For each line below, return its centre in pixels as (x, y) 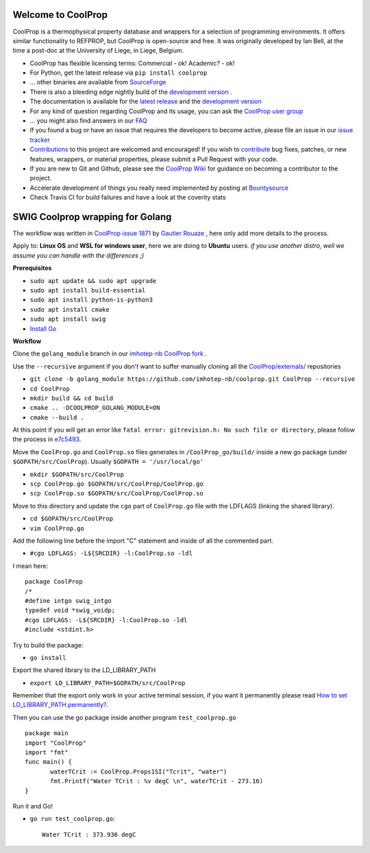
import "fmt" (47, 753)
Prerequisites (32, 268)
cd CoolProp (50, 388)
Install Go (43, 328)
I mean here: (30, 566)
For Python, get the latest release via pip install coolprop (119, 73)
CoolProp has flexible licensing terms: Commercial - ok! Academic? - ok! (132, 63)
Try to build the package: (48, 645)
